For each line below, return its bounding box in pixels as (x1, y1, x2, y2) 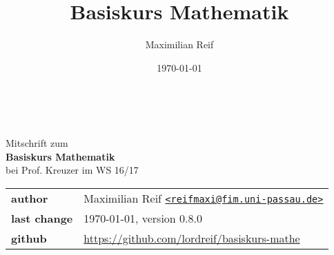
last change (11, 210, 73, 226)
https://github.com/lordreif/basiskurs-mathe (83, 229, 300, 246)
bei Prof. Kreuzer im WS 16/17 (6, 163, 139, 177)
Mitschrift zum (6, 135, 68, 150)
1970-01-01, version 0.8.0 (83, 210, 202, 226)
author (11, 190, 48, 206)
